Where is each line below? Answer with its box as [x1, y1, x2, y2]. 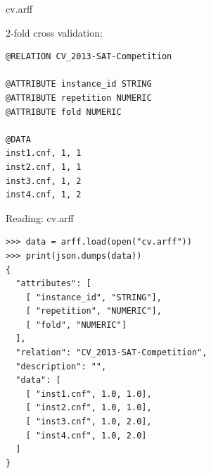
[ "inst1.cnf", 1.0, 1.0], [25, 388, 152, 399]
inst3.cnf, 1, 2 [6, 176, 82, 186]
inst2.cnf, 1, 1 [6, 161, 82, 172]
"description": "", [15, 361, 107, 371]
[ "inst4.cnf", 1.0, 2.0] [25, 430, 147, 441]
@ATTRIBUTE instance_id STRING [6, 79, 152, 90]
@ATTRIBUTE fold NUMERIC [6, 106, 122, 117]
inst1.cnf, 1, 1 [6, 148, 82, 159]
